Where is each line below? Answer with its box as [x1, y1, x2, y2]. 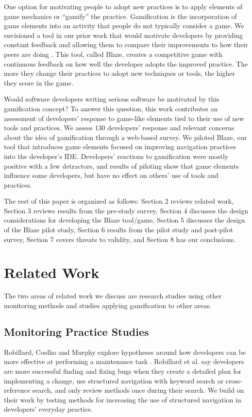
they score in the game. [4, 77, 73, 87]
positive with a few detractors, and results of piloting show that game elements [4, 160, 239, 171]
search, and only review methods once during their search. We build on [32, 385, 244, 395]
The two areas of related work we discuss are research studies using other [4, 291, 222, 301]
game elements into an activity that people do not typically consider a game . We [4, 20, 244, 31]
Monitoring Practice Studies [4, 324, 149, 339]
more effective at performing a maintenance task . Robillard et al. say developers [4, 356, 244, 366]
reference [4, 385, 31, 395]
